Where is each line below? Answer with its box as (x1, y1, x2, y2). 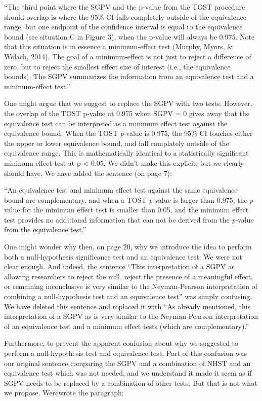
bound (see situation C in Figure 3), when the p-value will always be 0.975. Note (4, 31, 255, 42)
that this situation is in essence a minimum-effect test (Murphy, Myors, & (4, 41, 233, 52)
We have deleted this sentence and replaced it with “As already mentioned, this (4, 301, 251, 311)
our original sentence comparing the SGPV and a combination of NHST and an (4, 357, 251, 368)
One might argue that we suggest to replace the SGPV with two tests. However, (4, 98, 252, 108)
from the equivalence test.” (4, 224, 86, 235)
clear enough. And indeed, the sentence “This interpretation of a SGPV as (4, 261, 235, 272)
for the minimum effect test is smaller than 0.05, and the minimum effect (22, 204, 249, 215)
